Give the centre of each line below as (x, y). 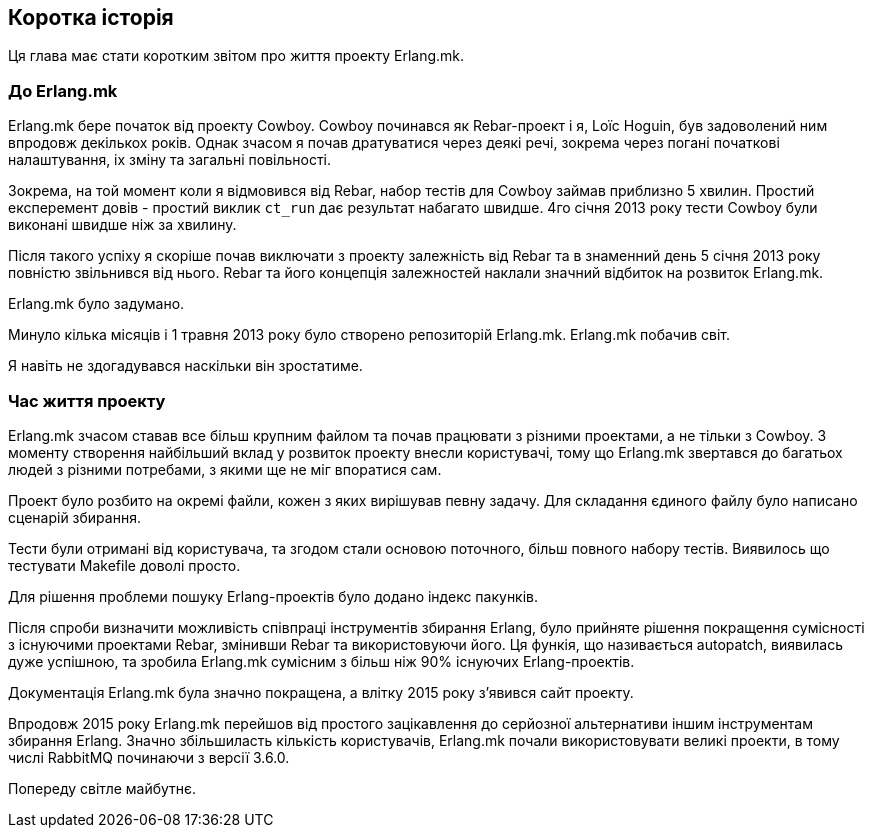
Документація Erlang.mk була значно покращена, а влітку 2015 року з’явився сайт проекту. (321, 692)
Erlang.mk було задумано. (96, 304)
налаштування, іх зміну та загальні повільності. (170, 160)
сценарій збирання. (74, 517)
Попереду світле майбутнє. (102, 788)
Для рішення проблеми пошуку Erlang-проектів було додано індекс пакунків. (273, 596)
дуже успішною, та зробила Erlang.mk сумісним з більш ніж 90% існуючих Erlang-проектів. (321, 661)
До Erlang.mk (63, 90)
